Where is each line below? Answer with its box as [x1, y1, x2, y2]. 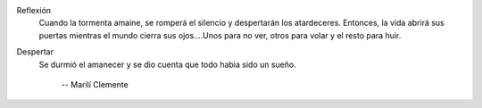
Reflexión [16, 5, 52, 15]
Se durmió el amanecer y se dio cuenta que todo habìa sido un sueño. [38, 59, 296, 70]
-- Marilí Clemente [61, 79, 129, 89]
